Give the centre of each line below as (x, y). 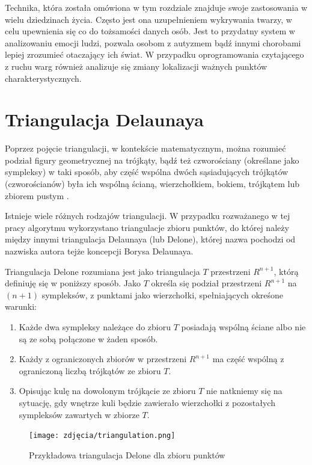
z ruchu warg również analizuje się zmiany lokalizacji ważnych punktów (136, 66)
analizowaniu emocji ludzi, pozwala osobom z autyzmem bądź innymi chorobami (153, 42)
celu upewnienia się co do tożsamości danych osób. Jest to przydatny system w (150, 31)
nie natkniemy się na (244, 391)
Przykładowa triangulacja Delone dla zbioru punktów (127, 454)
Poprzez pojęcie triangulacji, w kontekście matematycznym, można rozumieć (145, 148)
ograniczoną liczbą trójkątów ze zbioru (90, 370)
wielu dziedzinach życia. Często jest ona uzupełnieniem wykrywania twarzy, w (148, 19)
